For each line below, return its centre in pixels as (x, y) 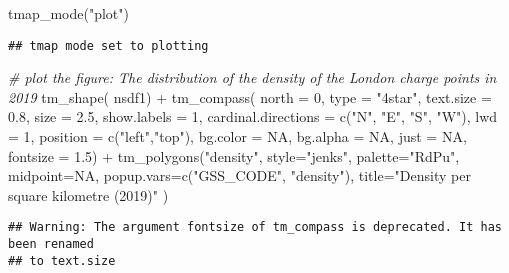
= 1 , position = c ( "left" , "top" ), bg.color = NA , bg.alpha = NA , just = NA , (237, 136)
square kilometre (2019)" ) (88, 194)
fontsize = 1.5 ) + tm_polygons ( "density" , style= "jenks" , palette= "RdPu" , (234, 155)
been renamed (51, 244)
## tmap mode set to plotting (108, 45)
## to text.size (62, 260)
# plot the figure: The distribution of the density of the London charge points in (252, 77)
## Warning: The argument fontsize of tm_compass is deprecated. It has (255, 227)
